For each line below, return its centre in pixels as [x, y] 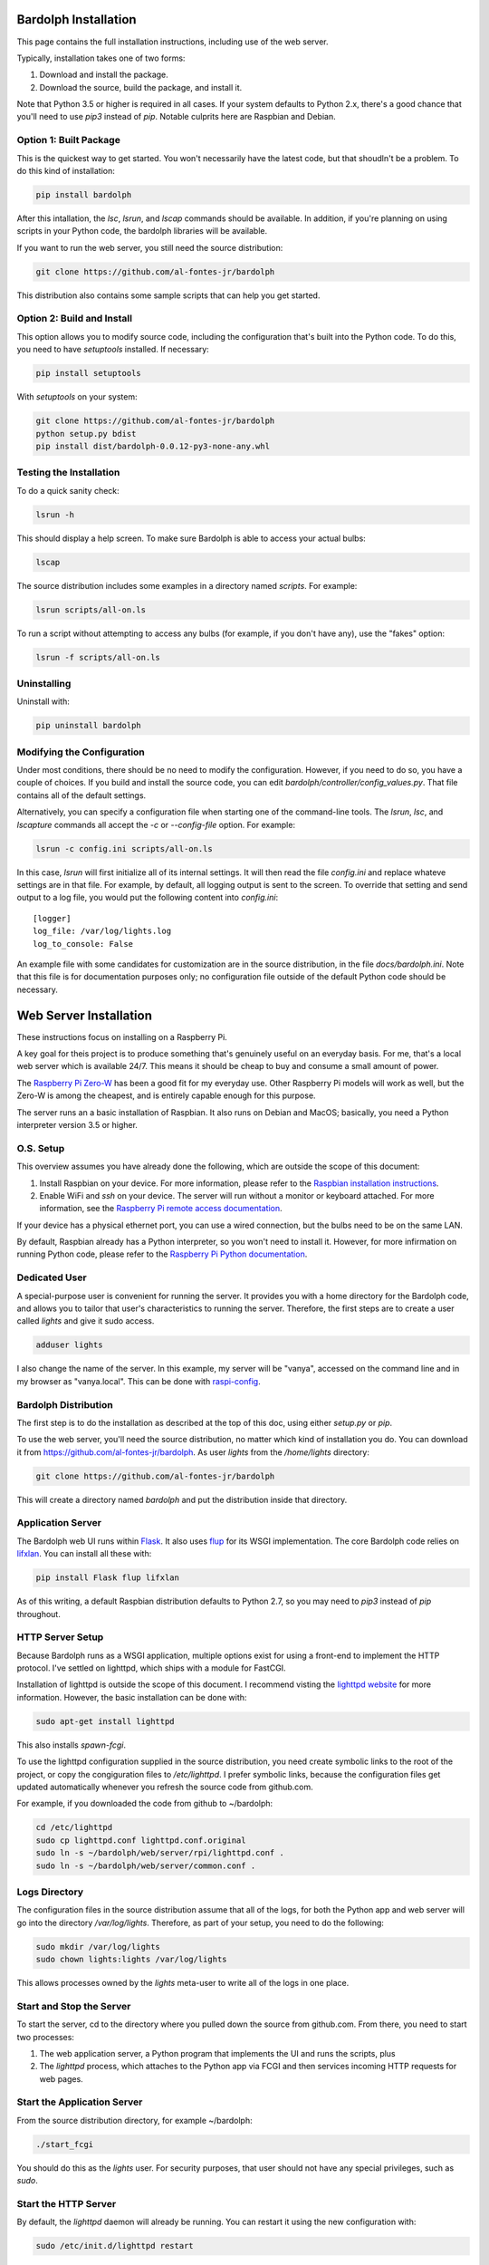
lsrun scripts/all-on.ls [91, 610]
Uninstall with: [43, 701]
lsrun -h [55, 515]
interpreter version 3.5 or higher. [77, 1124]
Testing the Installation [68, 473]
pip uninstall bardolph [89, 726]
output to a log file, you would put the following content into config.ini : [148, 898]
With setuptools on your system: [77, 397]
